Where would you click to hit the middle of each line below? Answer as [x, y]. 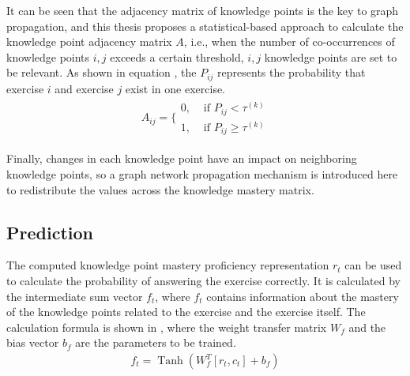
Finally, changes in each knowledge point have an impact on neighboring [182, 158]
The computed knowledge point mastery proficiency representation [168, 265]
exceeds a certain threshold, [177, 56]
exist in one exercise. [175, 88]
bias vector [33, 342]
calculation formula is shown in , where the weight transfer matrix [167, 327]
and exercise [84, 88]
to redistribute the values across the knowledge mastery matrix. [160, 189]
